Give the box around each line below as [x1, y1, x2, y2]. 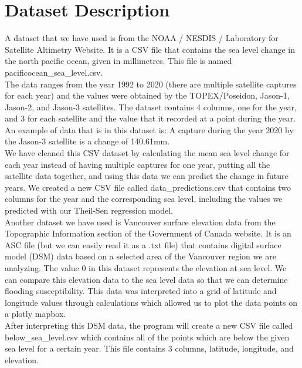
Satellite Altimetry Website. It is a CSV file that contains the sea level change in [5, 43, 295, 55]
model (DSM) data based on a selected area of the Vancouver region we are [5, 250, 276, 262]
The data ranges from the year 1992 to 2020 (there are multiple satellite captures [5, 77, 297, 90]
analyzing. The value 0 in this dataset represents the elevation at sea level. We [5, 262, 287, 274]
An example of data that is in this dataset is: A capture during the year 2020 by [5, 123, 294, 136]
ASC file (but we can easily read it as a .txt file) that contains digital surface [5, 238, 281, 251]
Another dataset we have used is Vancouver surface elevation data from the [5, 215, 276, 228]
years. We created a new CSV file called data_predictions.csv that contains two [5, 181, 291, 193]
